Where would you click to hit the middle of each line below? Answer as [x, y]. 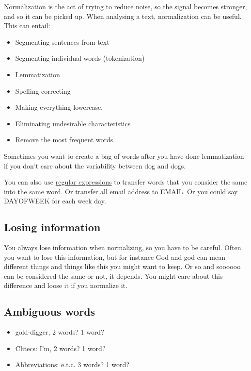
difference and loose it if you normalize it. [66, 285]
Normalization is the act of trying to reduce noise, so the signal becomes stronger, [125, 6]
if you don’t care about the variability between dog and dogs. [95, 165]
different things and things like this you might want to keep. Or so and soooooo [122, 266]
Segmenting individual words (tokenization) [80, 58]
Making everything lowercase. [59, 107]
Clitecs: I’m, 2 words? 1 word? [60, 348]
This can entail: [27, 25]
